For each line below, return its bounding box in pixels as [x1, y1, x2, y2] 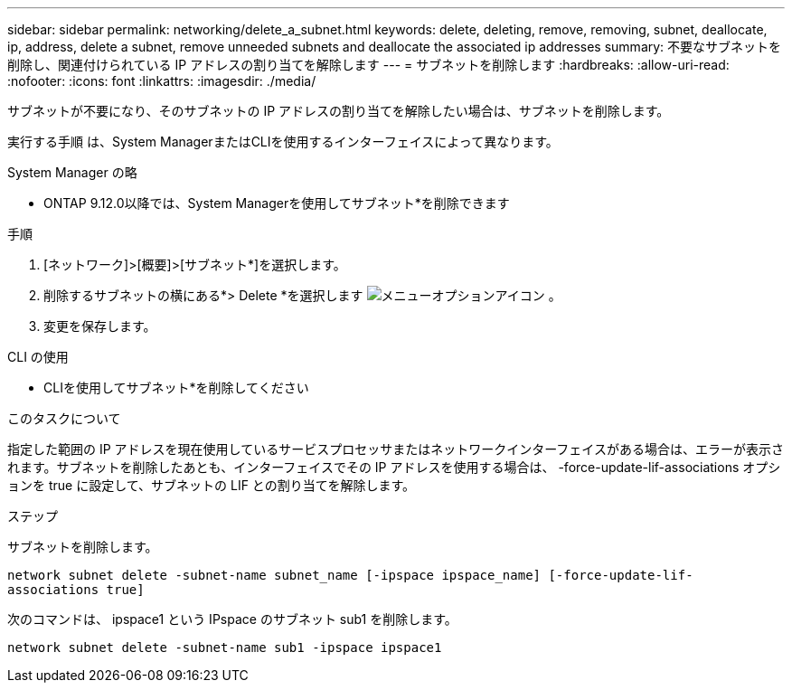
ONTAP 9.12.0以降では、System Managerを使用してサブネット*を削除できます [43, 195, 510, 211]
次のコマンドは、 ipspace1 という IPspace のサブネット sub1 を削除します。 [7, 611, 457, 627]
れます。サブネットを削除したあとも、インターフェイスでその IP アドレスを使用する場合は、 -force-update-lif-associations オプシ [7, 459, 781, 475]
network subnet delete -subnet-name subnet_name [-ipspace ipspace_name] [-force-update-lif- [7, 568, 693, 582]
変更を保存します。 [43, 318, 156, 334]
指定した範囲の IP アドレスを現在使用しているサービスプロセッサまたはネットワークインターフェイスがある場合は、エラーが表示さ [7, 441, 784, 457]
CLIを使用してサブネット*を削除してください [43, 380, 309, 395]
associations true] [7, 582, 145, 597]
